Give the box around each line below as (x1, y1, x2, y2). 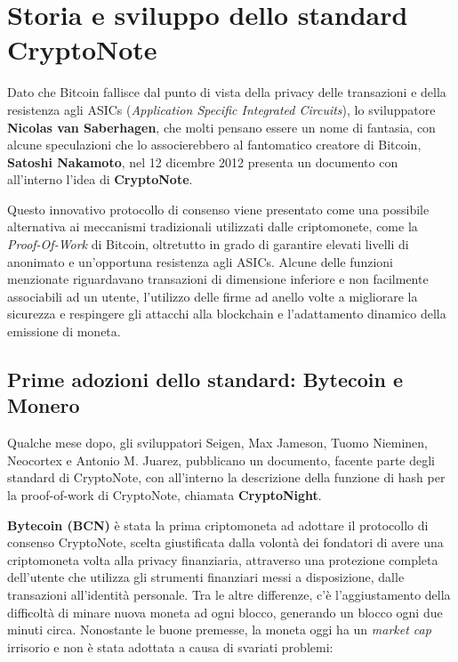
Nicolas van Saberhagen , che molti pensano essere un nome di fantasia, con (7, 117, 436, 136)
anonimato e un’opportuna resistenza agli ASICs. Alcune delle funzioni (7, 252, 393, 270)
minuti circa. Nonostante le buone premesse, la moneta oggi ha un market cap (7, 620, 431, 639)
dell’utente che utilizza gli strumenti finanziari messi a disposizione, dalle (7, 568, 405, 586)
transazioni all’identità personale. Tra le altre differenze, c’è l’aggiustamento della (7, 585, 451, 603)
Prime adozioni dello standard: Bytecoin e (7, 366, 404, 393)
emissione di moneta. (7, 322, 121, 341)
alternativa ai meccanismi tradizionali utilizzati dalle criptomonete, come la (7, 217, 418, 236)
